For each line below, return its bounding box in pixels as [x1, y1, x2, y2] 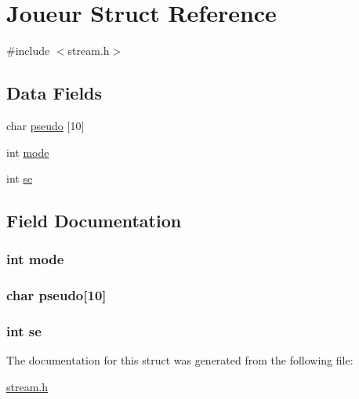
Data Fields [6, 81, 103, 105]
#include [6, 42, 50, 59]
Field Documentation [6, 209, 182, 233]
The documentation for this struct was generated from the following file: [6, 352, 354, 368]
